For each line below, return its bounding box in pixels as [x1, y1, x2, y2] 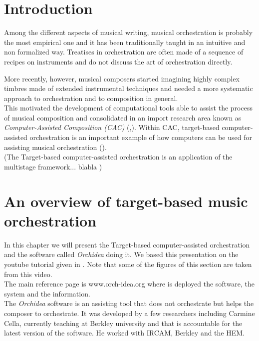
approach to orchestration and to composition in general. [4, 92, 178, 103]
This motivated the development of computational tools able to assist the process [4, 102, 253, 113]
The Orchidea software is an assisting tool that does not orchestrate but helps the [4, 298, 254, 308]
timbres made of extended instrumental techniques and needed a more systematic [4, 83, 253, 93]
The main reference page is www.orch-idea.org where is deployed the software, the [4, 278, 255, 289]
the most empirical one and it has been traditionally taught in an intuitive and [4, 36, 246, 47]
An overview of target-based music [4, 190, 248, 211]
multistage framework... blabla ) [4, 161, 102, 171]
